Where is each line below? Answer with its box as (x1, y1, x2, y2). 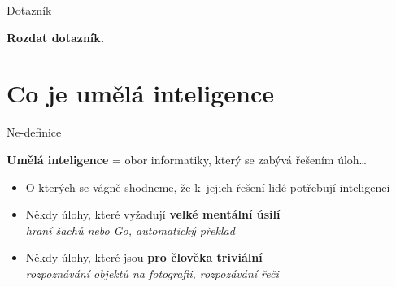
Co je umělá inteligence (7, 76, 275, 110)
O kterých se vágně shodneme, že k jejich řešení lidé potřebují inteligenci (25, 178, 390, 195)
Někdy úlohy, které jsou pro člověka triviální (25, 249, 263, 266)
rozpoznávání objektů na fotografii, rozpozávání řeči (25, 264, 279, 281)
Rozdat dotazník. (7, 28, 105, 46)
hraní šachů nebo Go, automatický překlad (25, 221, 235, 238)
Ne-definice (7, 124, 62, 141)
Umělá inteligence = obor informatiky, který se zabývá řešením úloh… (7, 150, 367, 167)
